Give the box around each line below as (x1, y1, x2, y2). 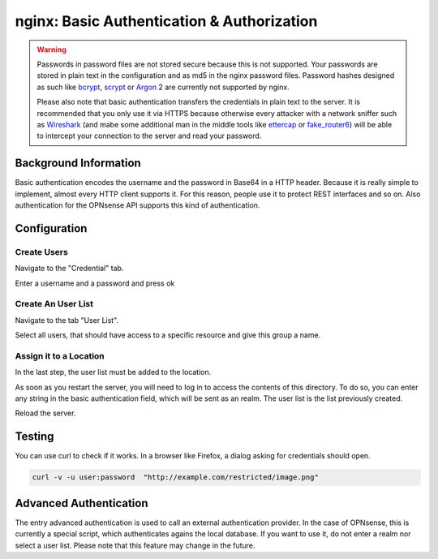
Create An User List (15, 299, 93, 310)
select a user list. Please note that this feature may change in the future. (15, 540, 255, 550)
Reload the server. (15, 408, 76, 418)
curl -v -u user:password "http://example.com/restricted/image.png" (32, 473, 320, 482)
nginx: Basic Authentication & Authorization (15, 12, 318, 30)
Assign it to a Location (15, 350, 105, 361)
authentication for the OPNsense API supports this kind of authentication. (15, 200, 260, 210)
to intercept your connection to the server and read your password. (36, 131, 262, 141)
